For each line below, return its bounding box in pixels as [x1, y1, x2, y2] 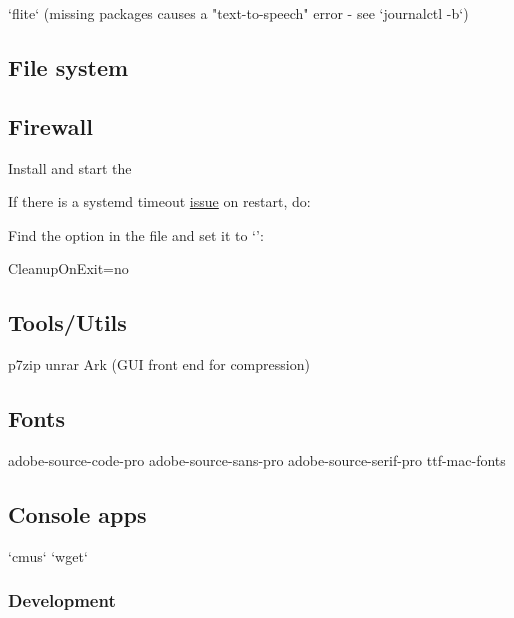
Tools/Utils [8, 307, 127, 338]
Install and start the [8, 157, 132, 178]
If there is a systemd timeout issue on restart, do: [8, 191, 311, 212]
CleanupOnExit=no [8, 258, 129, 279]
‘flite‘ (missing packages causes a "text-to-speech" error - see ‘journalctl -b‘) [8, 3, 469, 23]
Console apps [8, 498, 147, 529]
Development [8, 588, 116, 613]
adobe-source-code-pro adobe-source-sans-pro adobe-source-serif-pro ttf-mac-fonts [8, 449, 506, 470]
